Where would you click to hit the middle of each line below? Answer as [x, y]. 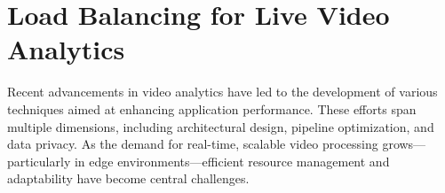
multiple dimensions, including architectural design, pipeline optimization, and [221, 126]
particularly [39, 161]
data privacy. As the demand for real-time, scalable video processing [193, 144]
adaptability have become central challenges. [128, 178]
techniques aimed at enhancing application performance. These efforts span [212, 108]
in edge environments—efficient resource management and [232, 161]
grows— [404, 144]
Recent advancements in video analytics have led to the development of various [222, 92]
